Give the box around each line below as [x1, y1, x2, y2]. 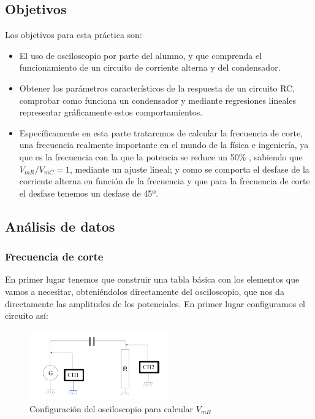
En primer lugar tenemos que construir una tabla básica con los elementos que [5, 273, 300, 286]
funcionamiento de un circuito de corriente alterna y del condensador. [19, 61, 281, 74]
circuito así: [5, 309, 48, 322]
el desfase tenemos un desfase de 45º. [19, 186, 159, 199]
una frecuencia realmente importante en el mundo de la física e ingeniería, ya [19, 138, 309, 151]
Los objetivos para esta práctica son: [5, 28, 142, 41]
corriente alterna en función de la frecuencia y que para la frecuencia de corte [19, 174, 310, 187]
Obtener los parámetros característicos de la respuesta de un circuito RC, [19, 81, 295, 94]
